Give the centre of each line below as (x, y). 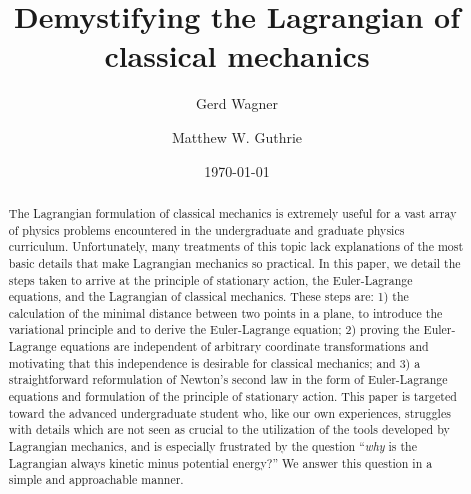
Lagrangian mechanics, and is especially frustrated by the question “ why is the (212, 446)
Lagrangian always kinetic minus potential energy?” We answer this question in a (220, 462)
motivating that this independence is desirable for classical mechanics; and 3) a (214, 362)
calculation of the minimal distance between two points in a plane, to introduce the (225, 312)
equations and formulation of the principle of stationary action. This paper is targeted (232, 396)
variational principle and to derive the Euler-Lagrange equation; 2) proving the (214, 329)
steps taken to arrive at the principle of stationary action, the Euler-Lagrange (210, 279)
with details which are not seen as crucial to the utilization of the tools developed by (229, 429)
